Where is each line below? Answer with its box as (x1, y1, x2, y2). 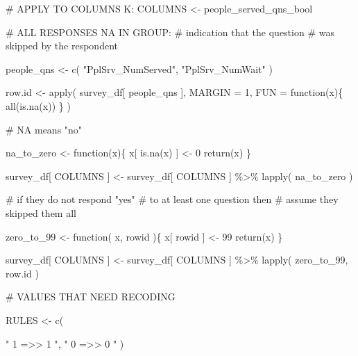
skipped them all (6, 205, 76, 220)
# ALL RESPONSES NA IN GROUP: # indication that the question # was (6, 24, 334, 39)
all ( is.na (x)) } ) (6, 98, 71, 113)
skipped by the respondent (6, 38, 118, 53)
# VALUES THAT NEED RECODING (6, 289, 176, 304)
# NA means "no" (6, 122, 83, 136)
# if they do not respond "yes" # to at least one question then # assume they (6, 192, 339, 207)
